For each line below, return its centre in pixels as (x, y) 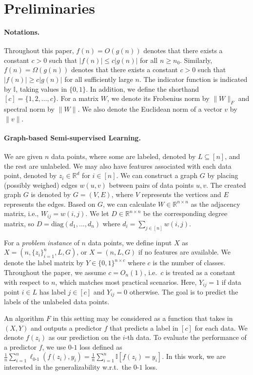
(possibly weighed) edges (41, 185)
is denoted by (51, 194)
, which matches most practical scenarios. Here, (126, 282)
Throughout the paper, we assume (55, 272)
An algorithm (24, 318)
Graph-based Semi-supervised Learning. (72, 137)
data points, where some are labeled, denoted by (124, 156)
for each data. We (221, 327)
